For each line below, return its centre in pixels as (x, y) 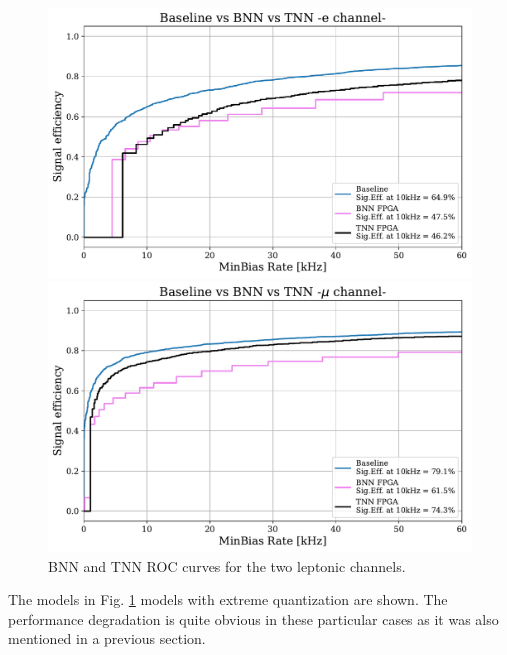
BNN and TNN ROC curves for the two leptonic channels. (227, 565)
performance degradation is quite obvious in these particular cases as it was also (253, 618)
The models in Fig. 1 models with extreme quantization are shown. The (228, 599)
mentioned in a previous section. (107, 638)
